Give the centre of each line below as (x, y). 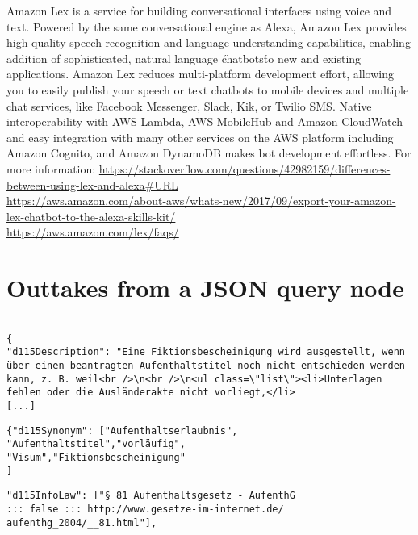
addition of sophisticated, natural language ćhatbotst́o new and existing (184, 58)
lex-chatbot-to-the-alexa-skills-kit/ (91, 216)
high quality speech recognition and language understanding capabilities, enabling (209, 42)
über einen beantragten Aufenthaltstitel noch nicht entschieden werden (206, 366)
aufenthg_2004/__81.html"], (82, 522)
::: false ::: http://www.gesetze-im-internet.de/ (145, 509)
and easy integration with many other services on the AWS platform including (200, 137)
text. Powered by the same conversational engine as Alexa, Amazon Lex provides (207, 26)
